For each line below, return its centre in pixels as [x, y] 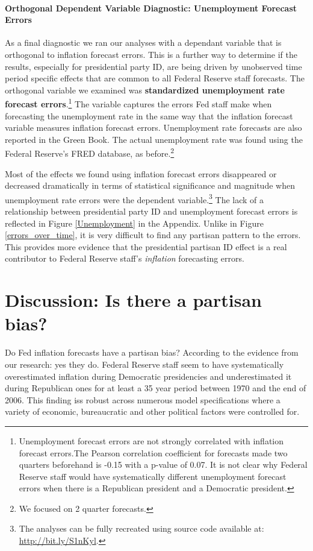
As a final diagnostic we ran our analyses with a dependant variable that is [143, 43]
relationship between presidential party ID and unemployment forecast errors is [151, 211]
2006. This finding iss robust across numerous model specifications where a [143, 399]
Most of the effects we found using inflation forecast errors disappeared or [141, 173]
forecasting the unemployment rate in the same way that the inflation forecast [149, 115]
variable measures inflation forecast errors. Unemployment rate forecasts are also [153, 128]
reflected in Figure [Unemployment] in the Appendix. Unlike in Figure [134, 223]
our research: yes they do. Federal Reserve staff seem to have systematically [144, 364]
